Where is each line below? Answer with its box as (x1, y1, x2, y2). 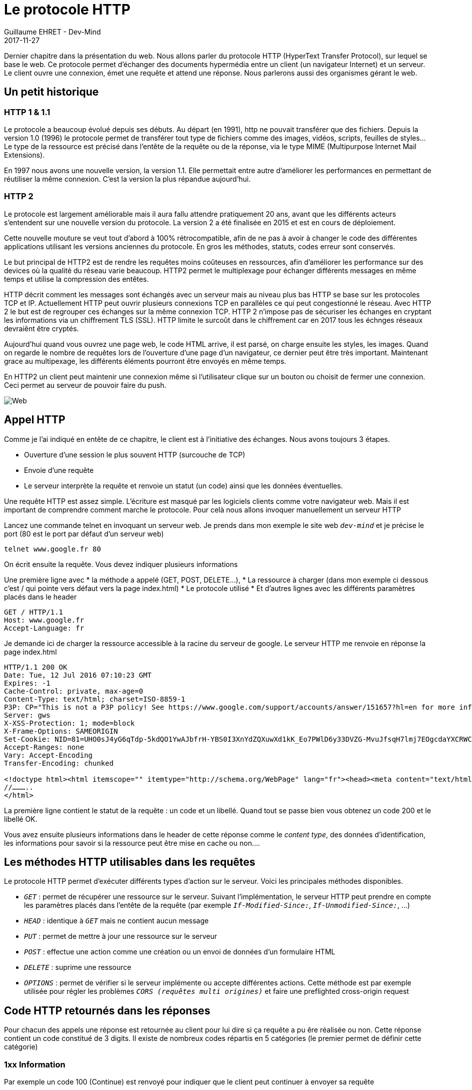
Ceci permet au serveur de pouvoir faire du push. (4, 380, 166, 389)
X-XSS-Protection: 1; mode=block (4, 719, 135, 727)
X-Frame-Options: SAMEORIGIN (4, 727, 118, 735)
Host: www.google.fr (4, 616, 84, 624)
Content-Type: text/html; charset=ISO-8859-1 (4, 695, 185, 703)
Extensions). (4, 150, 45, 159)
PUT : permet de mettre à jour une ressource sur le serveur (24, 932, 217, 941)
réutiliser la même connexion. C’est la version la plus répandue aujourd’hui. (4, 174, 251, 183)
